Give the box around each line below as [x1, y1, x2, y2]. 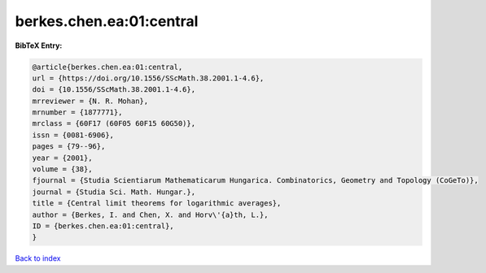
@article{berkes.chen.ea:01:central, [32, 62, 183, 71]
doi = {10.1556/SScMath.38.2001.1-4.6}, [32, 85, 195, 94]
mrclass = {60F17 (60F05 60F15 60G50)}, [32, 119, 195, 128]
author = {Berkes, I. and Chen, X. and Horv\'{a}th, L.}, [32, 210, 269, 219]
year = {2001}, [32, 153, 93, 162]
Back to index [15, 253, 61, 263]
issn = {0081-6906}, [32, 130, 114, 140]
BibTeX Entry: [15, 41, 63, 50]
